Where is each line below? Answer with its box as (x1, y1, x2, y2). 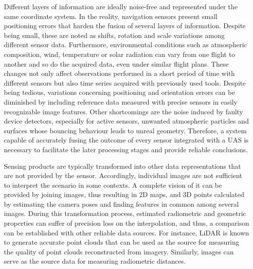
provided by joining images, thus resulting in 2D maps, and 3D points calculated (4, 189, 245, 199)
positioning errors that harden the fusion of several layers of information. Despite (4, 20, 246, 31)
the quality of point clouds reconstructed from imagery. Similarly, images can (4, 246, 234, 256)
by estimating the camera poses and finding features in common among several (4, 198, 239, 209)
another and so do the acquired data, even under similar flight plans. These (4, 58, 229, 69)
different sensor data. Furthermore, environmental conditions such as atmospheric (4, 39, 247, 50)
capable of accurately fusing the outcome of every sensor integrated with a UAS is (4, 135, 249, 145)
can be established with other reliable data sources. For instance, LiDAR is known (4, 227, 249, 237)
